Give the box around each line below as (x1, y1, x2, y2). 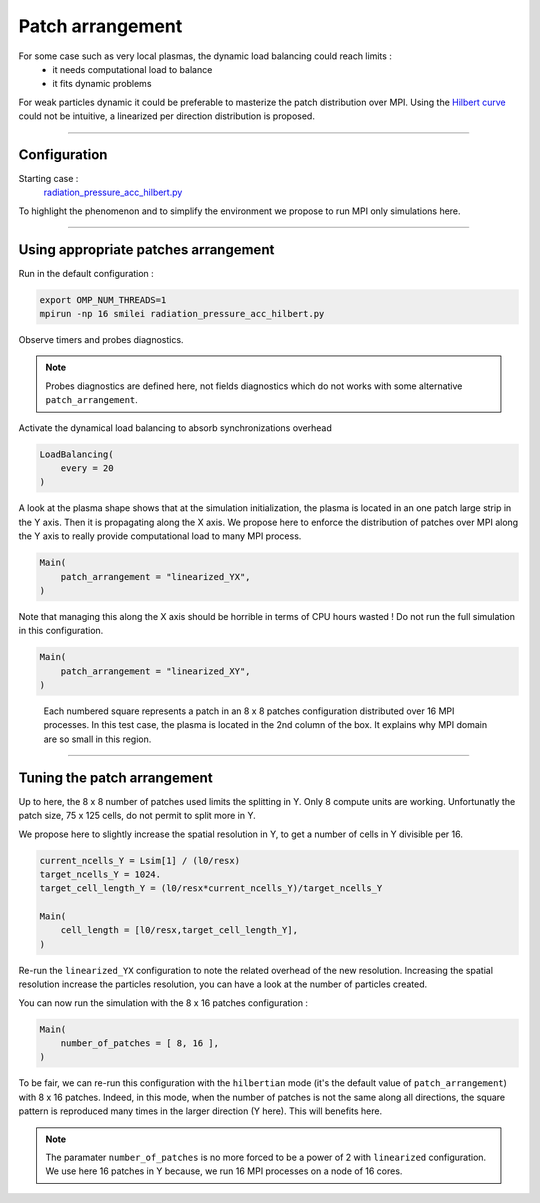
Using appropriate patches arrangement (18, 241, 275, 258)
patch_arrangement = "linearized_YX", (60, 571, 251, 582)
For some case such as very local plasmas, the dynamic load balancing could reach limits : (18, 50, 392, 62)
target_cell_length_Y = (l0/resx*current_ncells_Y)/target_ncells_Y (39, 883, 383, 894)
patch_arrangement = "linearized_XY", (60, 665, 251, 677)
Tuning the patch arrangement (18, 769, 214, 786)
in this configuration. (18, 625, 104, 637)
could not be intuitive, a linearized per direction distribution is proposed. (18, 110, 315, 122)
